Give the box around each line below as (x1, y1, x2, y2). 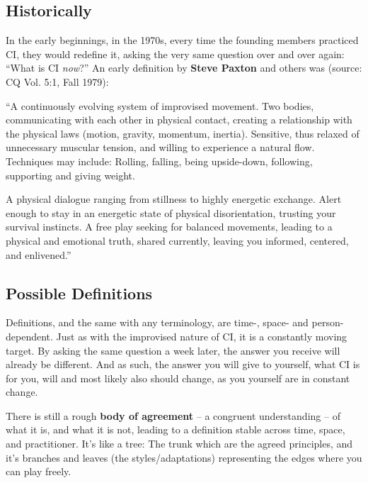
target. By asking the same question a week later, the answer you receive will (6, 343, 340, 357)
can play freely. (6, 464, 71, 479)
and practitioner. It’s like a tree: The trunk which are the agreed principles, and (6, 436, 353, 451)
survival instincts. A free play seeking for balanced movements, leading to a (6, 219, 333, 234)
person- (311, 315, 344, 330)
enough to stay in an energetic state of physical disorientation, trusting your (6, 205, 336, 220)
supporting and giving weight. (6, 167, 135, 182)
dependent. (6, 328, 53, 343)
